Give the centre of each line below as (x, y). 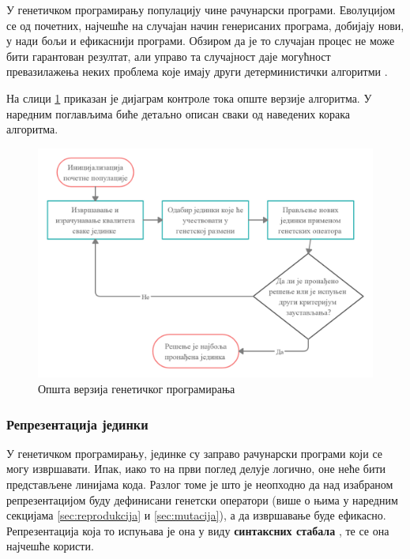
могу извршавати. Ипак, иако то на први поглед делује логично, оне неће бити (196, 469)
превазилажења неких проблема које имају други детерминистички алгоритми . (197, 71)
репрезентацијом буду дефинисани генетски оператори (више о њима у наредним (202, 499)
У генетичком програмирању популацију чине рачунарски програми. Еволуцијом (201, 9)
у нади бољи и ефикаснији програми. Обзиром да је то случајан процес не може (201, 41)
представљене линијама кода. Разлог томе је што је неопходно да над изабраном (200, 484)
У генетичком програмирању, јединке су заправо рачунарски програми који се (194, 453)
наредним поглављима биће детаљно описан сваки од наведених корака (178, 113)
